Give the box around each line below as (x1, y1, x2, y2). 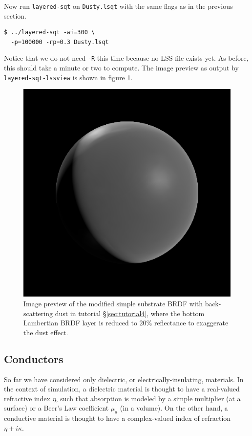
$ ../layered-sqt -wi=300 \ (4, 29, 95, 36)
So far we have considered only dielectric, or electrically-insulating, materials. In (4, 374, 244, 384)
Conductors (4, 351, 63, 366)
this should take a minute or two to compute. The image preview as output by (4, 63, 239, 73)
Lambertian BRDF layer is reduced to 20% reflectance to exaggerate (23, 318, 229, 328)
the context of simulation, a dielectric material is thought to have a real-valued (4, 384, 240, 394)
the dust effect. (23, 327, 68, 337)
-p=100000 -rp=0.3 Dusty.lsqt (11, 38, 109, 46)
